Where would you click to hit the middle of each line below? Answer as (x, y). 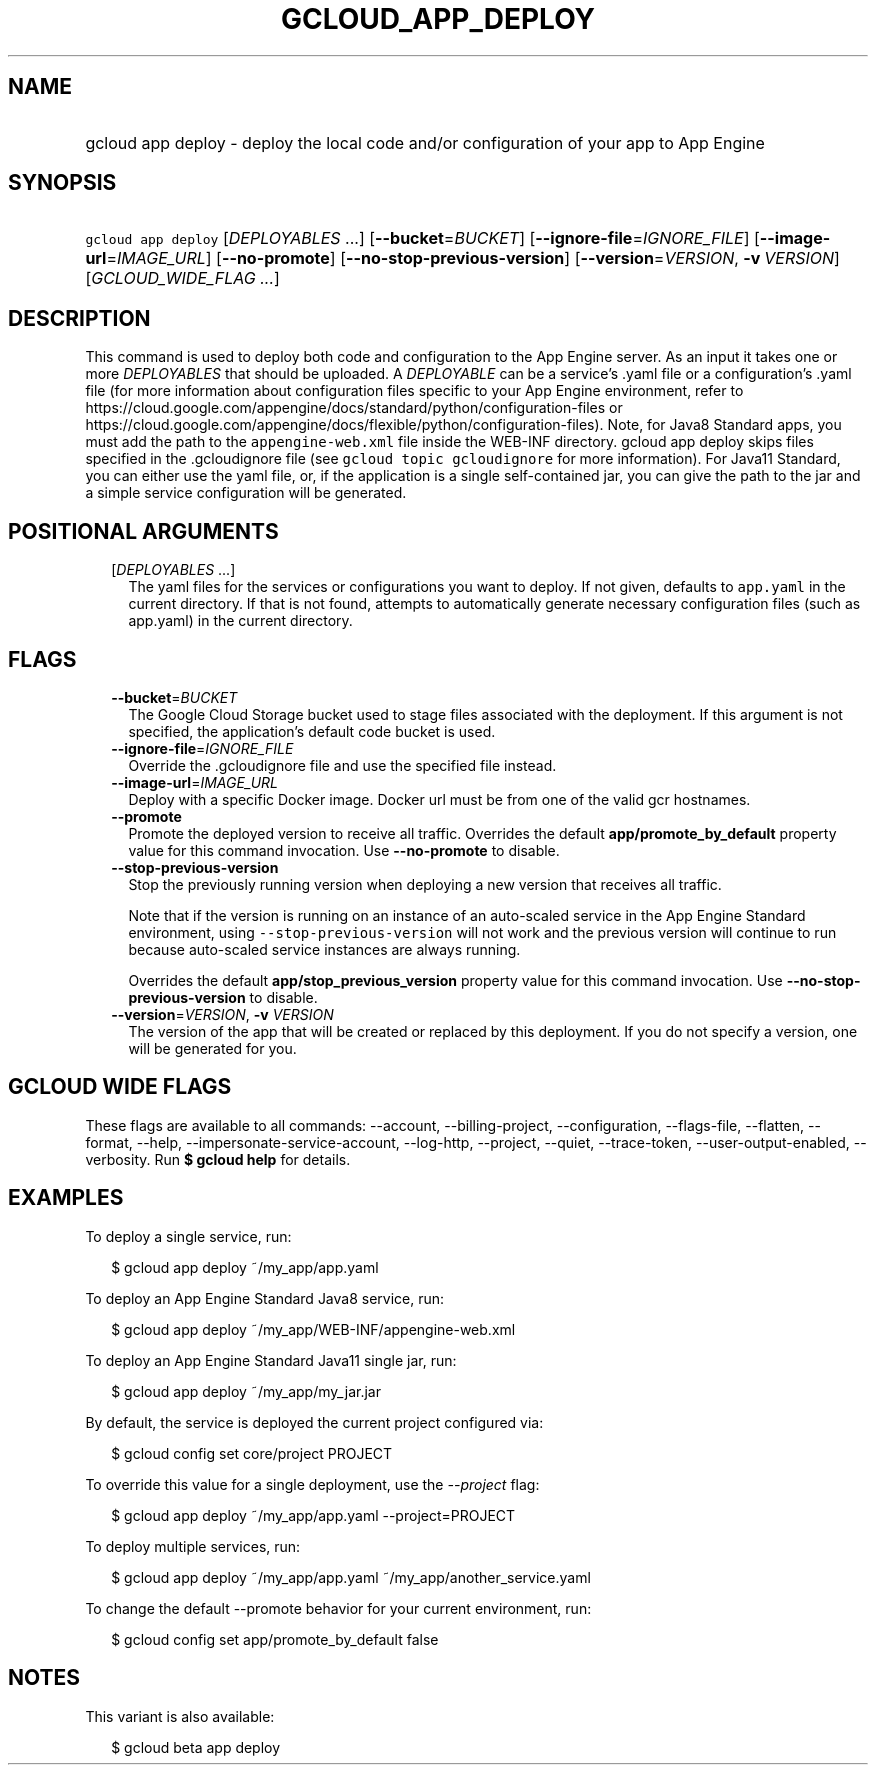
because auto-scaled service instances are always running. (324, 949)
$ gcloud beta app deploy (196, 1747)
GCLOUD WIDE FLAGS (120, 1087)
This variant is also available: (180, 1716)
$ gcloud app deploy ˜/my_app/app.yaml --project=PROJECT (313, 1515)
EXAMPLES (66, 1198)
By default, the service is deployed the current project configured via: (314, 1422)
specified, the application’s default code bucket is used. (312, 731)
